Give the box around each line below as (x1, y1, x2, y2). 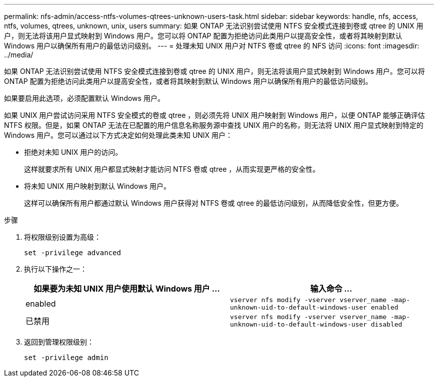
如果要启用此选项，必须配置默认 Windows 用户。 (4, 94, 164, 102)
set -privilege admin (24, 354, 108, 362)
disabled (370, 321, 402, 328)
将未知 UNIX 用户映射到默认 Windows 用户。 (24, 182, 171, 190)
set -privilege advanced (24, 249, 121, 257)
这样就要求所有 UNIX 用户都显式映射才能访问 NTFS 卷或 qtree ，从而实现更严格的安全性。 (24, 165, 320, 173)
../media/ (4, 50, 33, 59)
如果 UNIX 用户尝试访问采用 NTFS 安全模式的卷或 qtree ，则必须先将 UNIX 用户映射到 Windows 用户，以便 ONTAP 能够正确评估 (4, 111, 425, 119)
